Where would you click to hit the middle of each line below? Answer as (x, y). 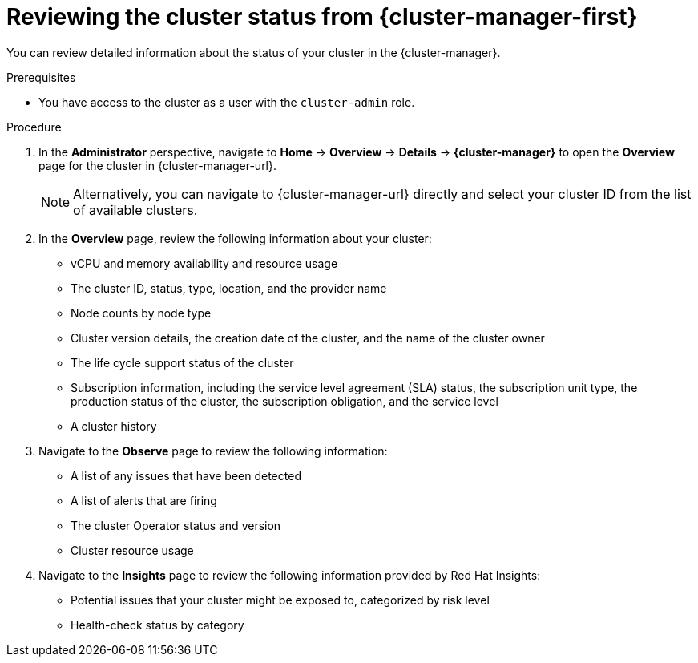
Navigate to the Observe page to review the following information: (213, 451)
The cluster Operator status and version (176, 525)
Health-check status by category (157, 625)
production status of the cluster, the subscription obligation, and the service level (284, 401)
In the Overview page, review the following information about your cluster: (235, 238)
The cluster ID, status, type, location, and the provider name (229, 288)
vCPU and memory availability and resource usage (204, 263)
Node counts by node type (141, 313)
